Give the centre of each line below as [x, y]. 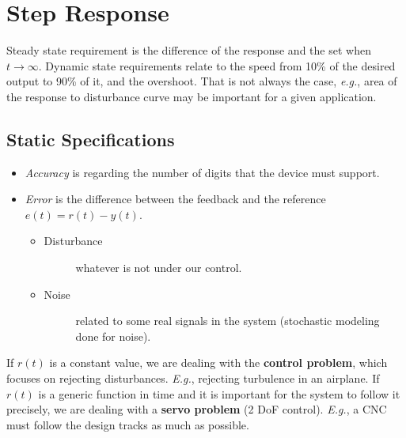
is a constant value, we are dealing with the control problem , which [218, 362]
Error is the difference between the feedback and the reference [175, 199]
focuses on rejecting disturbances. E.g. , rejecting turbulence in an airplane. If [193, 378]
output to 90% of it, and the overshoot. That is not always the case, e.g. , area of [202, 81]
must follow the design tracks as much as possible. [128, 424]
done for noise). [113, 336]
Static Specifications [91, 139]
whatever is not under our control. [159, 268]
